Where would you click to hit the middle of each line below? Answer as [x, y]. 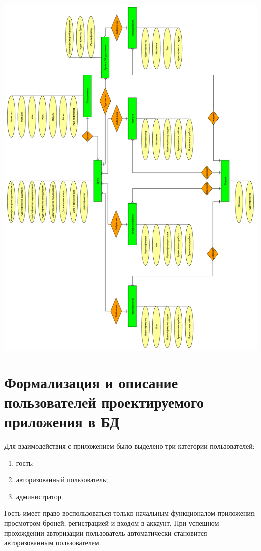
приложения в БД [62, 422]
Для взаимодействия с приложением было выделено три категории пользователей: [129, 446]
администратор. [39, 496]
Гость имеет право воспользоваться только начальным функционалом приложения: [130, 513]
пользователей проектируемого [104, 402]
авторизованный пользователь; [62, 479]
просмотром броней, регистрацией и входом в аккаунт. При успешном [112, 523]
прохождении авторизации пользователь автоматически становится [106, 533]
